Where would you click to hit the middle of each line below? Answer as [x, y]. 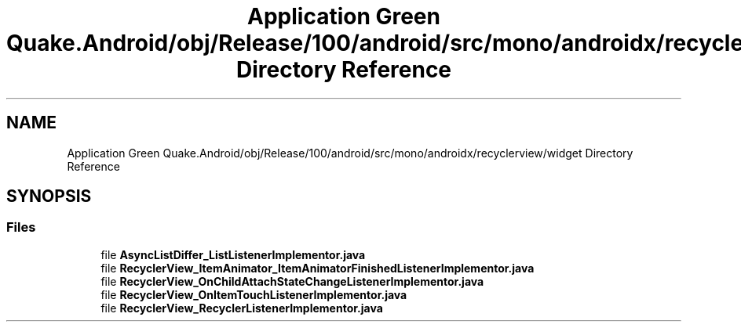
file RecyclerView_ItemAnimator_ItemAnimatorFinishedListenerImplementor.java [318, 268]
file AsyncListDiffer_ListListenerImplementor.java [233, 254]
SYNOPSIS [49, 196]
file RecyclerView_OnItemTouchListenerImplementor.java [254, 294]
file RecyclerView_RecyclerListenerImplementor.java [242, 308]
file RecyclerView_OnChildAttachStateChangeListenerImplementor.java [292, 281]
